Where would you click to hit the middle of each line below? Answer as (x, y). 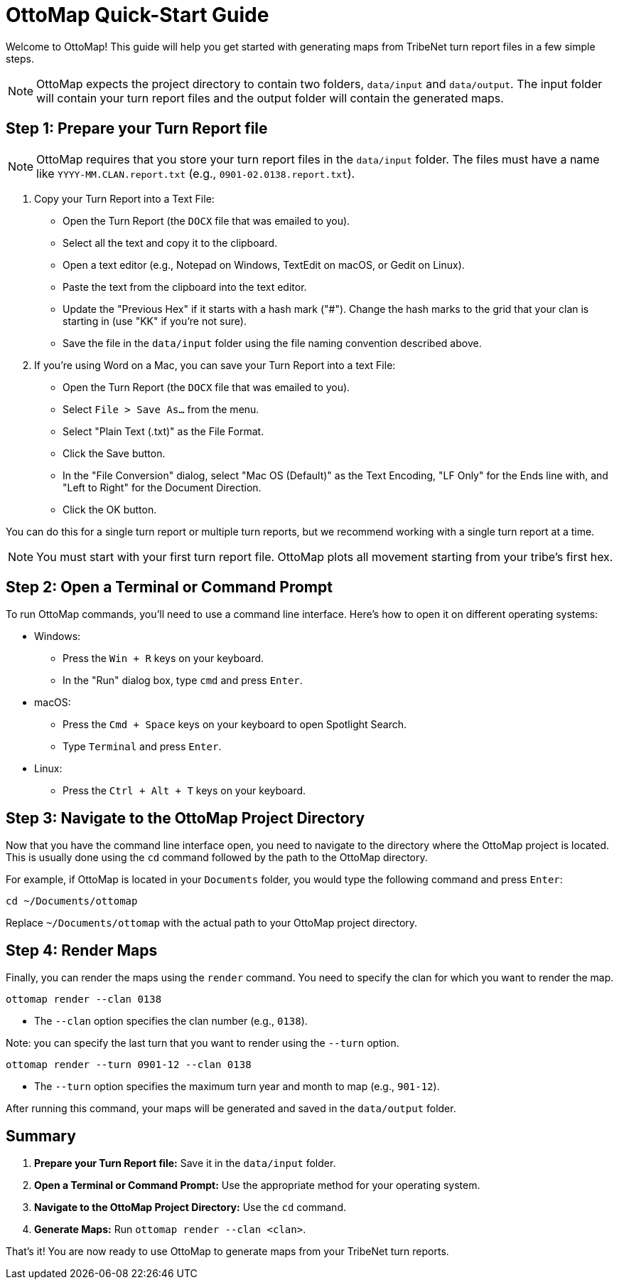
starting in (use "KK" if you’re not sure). (155, 321)
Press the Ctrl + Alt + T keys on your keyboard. (184, 791)
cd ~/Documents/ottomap (72, 901)
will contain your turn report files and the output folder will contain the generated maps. (270, 98)
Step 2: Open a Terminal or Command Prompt (169, 587)
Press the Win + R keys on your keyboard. (163, 659)
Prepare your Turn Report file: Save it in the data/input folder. (185, 1163)
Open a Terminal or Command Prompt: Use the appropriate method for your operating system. (257, 1185)
